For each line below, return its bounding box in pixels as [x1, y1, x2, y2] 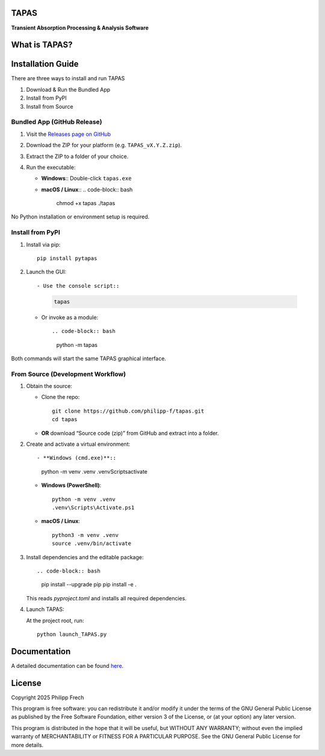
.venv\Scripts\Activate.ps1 [52, 504, 135, 511]
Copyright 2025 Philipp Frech [11, 694, 84, 701]
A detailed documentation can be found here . [11, 662, 124, 669]
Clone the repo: [41, 393, 80, 401]
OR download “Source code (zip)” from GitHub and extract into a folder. [41, 429, 219, 437]
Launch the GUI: [26, 268, 67, 276]
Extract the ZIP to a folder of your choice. [26, 153, 129, 160]
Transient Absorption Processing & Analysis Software [11, 24, 149, 31]
